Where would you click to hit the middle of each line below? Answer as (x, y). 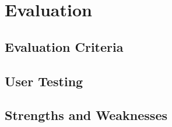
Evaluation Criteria (64, 46)
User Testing (44, 81)
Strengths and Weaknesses (86, 115)
